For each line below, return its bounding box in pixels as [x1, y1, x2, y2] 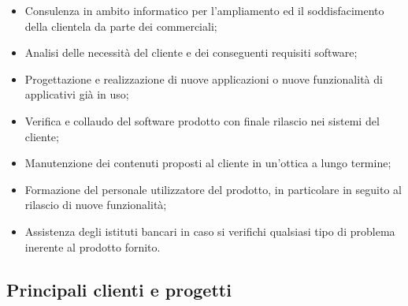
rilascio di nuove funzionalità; [24, 196, 167, 213]
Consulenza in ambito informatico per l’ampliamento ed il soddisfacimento [24, 2, 384, 18]
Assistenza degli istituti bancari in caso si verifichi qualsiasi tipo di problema [24, 222, 395, 239]
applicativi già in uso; [24, 86, 129, 103]
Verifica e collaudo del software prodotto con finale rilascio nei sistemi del [24, 112, 380, 129]
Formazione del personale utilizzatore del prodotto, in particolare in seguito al [24, 181, 402, 197]
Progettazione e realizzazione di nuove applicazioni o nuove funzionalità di [24, 70, 383, 87]
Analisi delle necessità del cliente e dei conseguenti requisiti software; [24, 44, 358, 61]
